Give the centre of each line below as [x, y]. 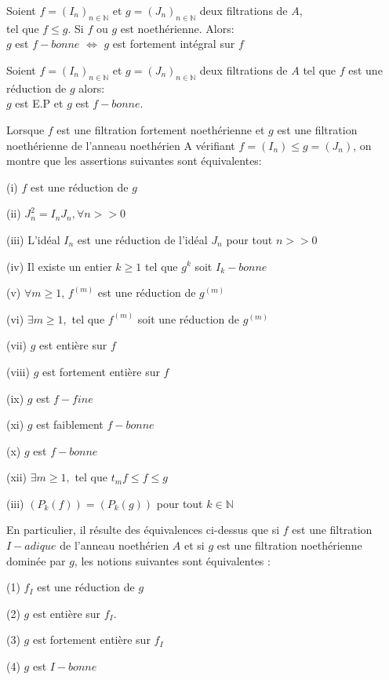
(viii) [18, 371]
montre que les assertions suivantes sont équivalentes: [134, 161]
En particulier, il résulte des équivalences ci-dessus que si [143, 530]
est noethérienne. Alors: [177, 28]
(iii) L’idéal [33, 239]
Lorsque [25, 129]
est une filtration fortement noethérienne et [161, 129]
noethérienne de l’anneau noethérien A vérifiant [121, 145]
